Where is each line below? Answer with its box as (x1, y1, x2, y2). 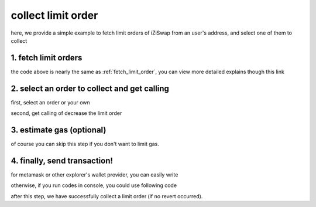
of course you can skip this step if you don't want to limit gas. (11, 141, 159, 148)
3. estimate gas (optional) (11, 125, 107, 135)
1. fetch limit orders (11, 53, 83, 63)
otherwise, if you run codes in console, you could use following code (11, 182, 177, 189)
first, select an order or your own (11, 99, 90, 106)
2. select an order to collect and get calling (11, 83, 170, 93)
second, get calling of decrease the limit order (11, 110, 122, 117)
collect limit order (11, 9, 98, 22)
